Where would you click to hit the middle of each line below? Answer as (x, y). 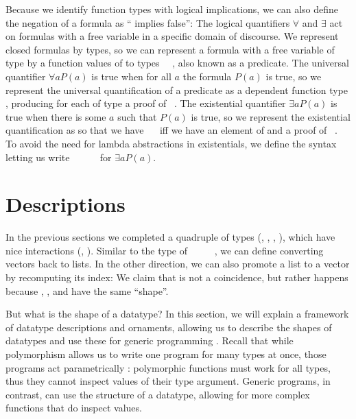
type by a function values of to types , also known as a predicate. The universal (177, 63)
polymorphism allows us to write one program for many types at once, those (166, 354)
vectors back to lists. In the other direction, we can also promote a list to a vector (178, 264)
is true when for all (131, 76)
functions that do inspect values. (74, 408)
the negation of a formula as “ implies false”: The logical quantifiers (148, 22)
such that (137, 116)
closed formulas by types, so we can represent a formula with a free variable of (170, 49)
